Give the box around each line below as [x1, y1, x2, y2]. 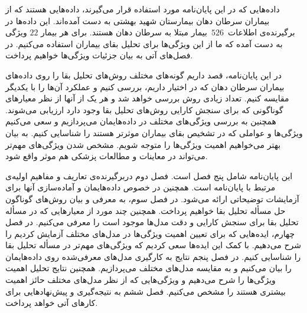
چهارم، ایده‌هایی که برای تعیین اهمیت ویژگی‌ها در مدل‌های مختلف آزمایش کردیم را [5, 227, 295, 239]
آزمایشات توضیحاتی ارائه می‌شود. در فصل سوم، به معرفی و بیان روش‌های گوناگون [5, 192, 299, 205]
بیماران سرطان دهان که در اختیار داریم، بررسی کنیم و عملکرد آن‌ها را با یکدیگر [5, 80, 285, 93]
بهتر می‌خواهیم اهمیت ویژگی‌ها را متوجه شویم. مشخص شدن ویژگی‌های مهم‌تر [5, 138, 281, 150]
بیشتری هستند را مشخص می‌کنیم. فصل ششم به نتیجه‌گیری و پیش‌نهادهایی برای [5, 285, 286, 297]
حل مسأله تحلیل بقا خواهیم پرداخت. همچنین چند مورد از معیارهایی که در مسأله [5, 204, 286, 216]
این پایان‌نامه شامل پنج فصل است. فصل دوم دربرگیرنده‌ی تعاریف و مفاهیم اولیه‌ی [5, 169, 293, 182]
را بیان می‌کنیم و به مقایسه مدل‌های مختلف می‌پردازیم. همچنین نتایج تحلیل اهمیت [5, 262, 292, 274]
